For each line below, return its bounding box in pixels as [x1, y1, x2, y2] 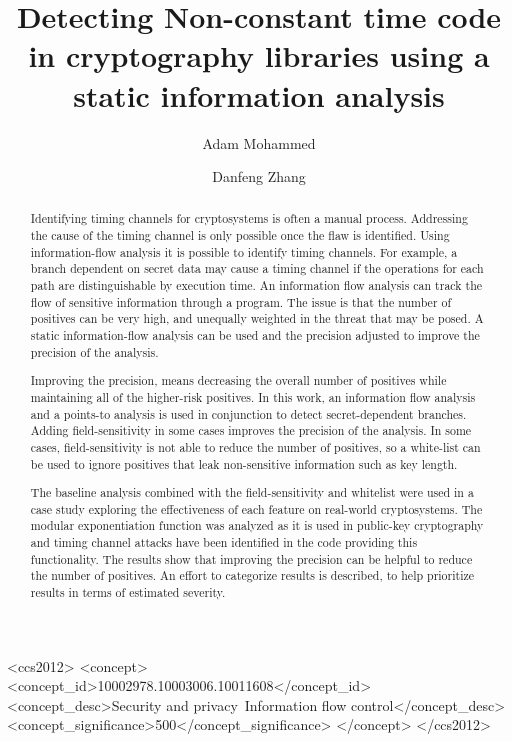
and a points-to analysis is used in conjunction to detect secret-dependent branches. [30, 405, 467, 422]
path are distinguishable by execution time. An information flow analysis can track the [30, 277, 483, 294]
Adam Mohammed [202, 132, 316, 153]
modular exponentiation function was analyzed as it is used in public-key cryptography [30, 517, 484, 534]
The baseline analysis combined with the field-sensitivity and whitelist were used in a [30, 484, 474, 501]
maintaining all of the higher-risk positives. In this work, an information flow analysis [30, 388, 476, 405]
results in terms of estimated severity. [30, 584, 226, 601]
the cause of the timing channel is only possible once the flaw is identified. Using [30, 227, 450, 244]
